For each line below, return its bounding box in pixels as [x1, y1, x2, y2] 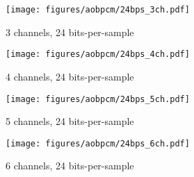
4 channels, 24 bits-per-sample [6, 69, 134, 83]
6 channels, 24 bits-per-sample [6, 158, 134, 173]
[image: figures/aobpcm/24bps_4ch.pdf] [6, 49, 190, 60]
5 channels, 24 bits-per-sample [6, 114, 134, 128]
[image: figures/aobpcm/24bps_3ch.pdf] [6, 5, 190, 15]
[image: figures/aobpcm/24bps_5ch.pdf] [6, 94, 190, 104]
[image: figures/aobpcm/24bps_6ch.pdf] [6, 138, 190, 149]
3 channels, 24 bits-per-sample [6, 24, 134, 39]
